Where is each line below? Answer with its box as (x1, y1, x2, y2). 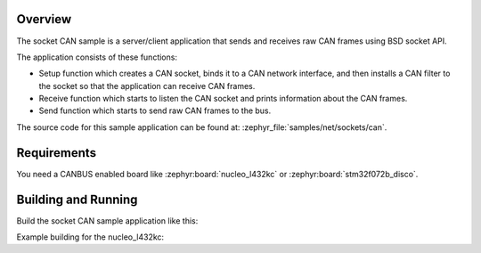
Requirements (16, 145, 97, 160)
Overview (16, 12, 72, 27)
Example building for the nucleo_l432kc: (16, 232, 165, 242)
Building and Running (16, 192, 138, 207)
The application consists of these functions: (16, 52, 178, 62)
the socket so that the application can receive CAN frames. (38, 80, 256, 91)
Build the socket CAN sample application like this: (16, 215, 199, 226)
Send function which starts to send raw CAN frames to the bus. (38, 105, 272, 116)
